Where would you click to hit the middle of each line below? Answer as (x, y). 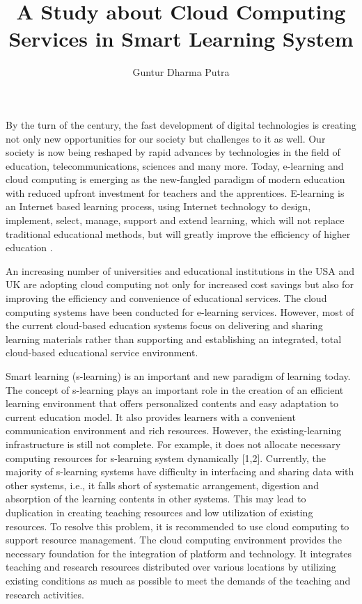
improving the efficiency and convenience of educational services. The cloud (166, 298)
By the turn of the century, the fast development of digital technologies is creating (181, 124)
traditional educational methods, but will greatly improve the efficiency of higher (178, 233)
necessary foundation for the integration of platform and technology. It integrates (179, 553)
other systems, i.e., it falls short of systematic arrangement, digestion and (162, 485)
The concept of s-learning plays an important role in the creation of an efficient (175, 389)
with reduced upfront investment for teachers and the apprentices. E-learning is (175, 192)
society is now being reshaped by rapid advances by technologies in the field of (173, 152)
